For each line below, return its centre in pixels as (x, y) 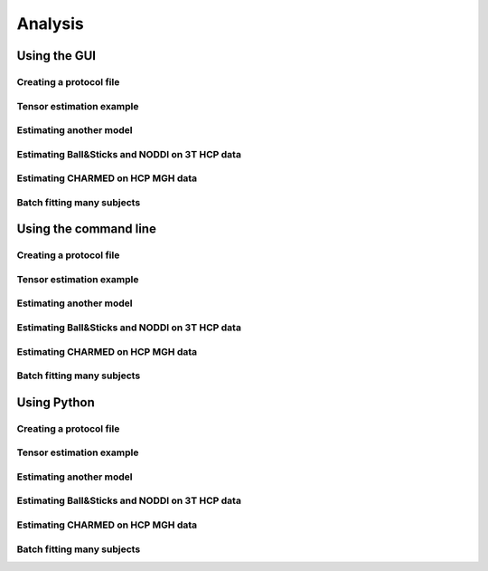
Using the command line (87, 229)
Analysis (51, 24)
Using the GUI (56, 56)
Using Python (56, 402)
